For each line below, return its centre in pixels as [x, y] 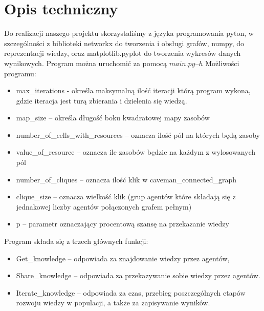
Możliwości [222, 63]
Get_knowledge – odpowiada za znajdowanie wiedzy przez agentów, [123, 258]
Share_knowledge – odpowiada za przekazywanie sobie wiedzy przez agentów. [138, 275]
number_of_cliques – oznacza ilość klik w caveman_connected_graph [126, 179]
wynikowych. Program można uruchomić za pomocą [86, 63]
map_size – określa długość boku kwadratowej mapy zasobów [113, 118]
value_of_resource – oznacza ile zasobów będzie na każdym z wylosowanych [136, 152]
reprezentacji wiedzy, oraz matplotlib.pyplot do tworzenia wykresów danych [123, 53]
